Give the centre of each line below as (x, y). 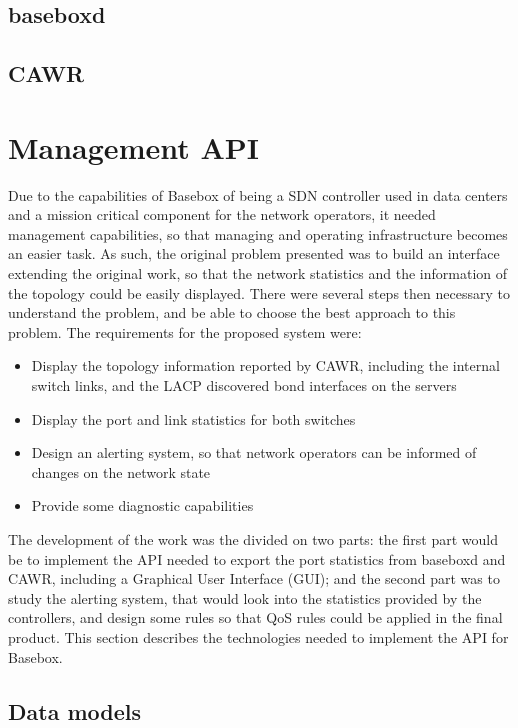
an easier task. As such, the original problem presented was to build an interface (254, 253)
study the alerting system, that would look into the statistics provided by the (245, 597)
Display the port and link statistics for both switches (193, 418)
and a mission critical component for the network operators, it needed (222, 214)
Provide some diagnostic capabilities (142, 505)
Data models (75, 710)
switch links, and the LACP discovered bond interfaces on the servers (244, 385)
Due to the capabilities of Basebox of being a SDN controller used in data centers (258, 194)
